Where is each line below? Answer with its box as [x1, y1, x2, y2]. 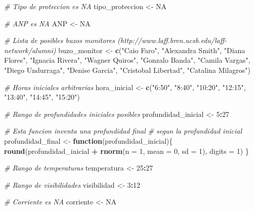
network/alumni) [4, 45, 56, 55]
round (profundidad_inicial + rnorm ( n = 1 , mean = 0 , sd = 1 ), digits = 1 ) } [4, 145, 249, 156]
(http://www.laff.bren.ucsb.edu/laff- [117, 35, 227, 46]
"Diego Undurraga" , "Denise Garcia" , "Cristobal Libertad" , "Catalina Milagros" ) [4, 64, 250, 75]
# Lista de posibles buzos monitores [4, 35, 115, 46]
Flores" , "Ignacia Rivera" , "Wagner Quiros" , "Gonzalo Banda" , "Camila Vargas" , [4, 55, 250, 65]
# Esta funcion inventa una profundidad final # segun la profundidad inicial [4, 125, 242, 136]
